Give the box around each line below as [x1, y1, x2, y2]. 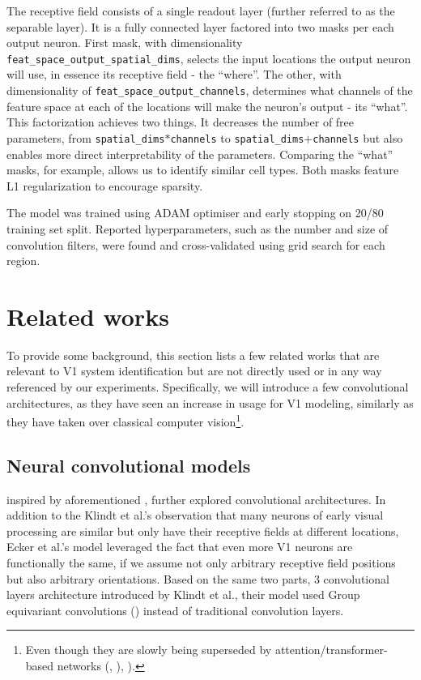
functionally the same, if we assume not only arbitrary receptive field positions [6, 554, 396, 571]
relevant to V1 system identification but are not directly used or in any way [6, 362, 382, 379]
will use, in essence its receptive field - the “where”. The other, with [6, 66, 342, 83]
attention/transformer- [274, 641, 388, 658]
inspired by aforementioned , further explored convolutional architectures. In [6, 490, 386, 507]
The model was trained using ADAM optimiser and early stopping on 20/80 [6, 204, 384, 221]
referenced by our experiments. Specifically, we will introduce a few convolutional [6, 378, 409, 395]
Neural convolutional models [6, 452, 251, 477]
